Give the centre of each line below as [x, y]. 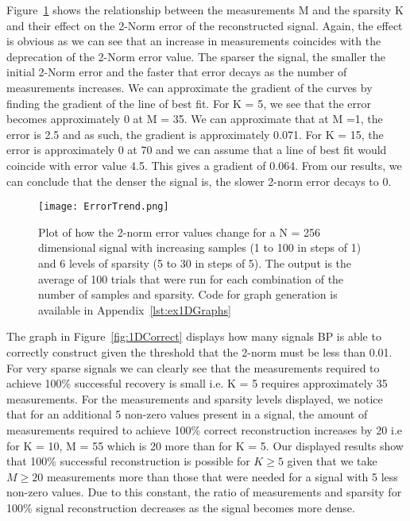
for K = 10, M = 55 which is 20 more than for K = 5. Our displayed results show [205, 445]
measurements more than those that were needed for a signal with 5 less [222, 476]
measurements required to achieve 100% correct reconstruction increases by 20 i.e [205, 429]
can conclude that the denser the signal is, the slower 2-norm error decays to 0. [199, 181]
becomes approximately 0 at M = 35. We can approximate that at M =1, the [195, 119]
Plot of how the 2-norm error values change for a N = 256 [180, 232]
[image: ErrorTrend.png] [104, 207]
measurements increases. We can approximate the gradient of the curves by [190, 87]
